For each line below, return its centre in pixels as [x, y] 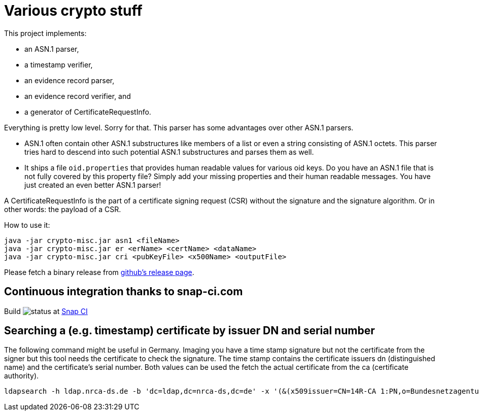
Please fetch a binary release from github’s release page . [99, 272]
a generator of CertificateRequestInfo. [88, 112]
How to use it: [27, 225]
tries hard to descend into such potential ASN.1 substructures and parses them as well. [169, 152]
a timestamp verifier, [59, 64]
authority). [22, 376]
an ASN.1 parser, [52, 49]
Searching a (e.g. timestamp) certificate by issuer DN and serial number [190, 331]
